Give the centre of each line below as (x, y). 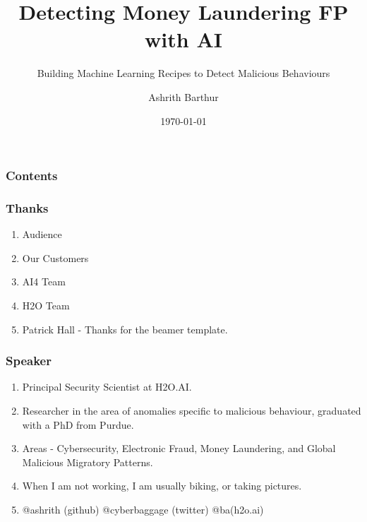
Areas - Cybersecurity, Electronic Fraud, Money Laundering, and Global (179, 448)
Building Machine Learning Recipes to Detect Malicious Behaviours (183, 73)
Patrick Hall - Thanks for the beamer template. (125, 329)
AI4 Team (44, 281)
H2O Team (46, 306)
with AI (183, 39)
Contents (32, 176)
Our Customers (55, 257)
